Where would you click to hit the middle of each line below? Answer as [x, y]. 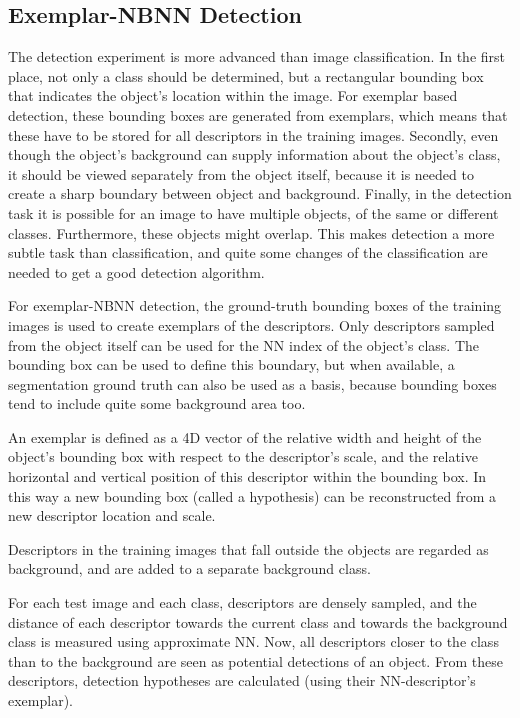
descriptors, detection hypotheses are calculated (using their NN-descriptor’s [242, 680]
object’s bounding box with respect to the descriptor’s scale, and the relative [243, 456]
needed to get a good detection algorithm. [136, 271]
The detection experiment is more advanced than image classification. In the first [256, 56]
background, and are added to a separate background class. [189, 568]
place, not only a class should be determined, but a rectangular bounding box [246, 75]
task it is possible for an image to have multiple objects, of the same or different [253, 212]
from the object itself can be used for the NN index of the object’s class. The [243, 344]
